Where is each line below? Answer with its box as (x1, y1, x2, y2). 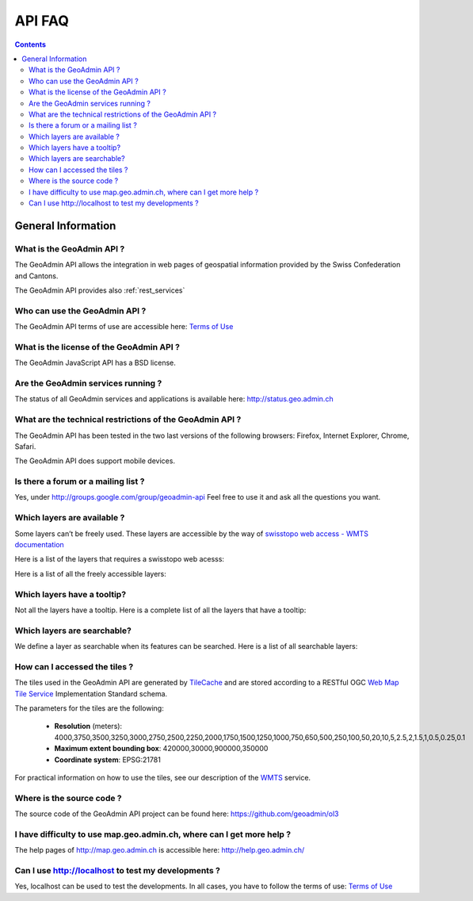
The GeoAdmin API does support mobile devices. (14, 456, 176, 466)
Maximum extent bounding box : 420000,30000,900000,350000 (54, 744, 269, 753)
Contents (14, 40, 47, 49)
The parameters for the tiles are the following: (14, 703, 164, 713)
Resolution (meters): (54, 722, 123, 731)
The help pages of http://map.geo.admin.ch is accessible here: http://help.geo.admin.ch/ (14, 845, 305, 855)
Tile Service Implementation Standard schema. (14, 688, 168, 698)
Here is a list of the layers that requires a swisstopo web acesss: (14, 554, 225, 564)
